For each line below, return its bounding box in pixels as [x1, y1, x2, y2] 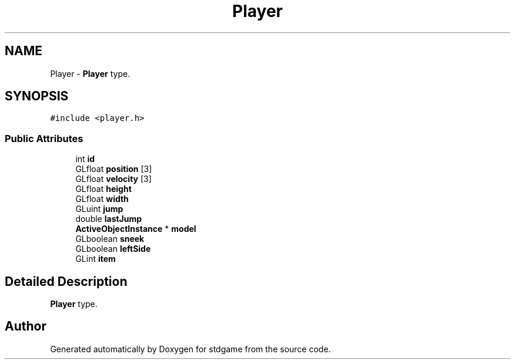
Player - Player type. [50, 68, 131, 79]
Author [5, 319, 46, 334]
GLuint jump [75, 204, 123, 214]
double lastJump [75, 214, 142, 224]
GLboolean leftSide [75, 244, 151, 254]
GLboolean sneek [75, 234, 145, 244]
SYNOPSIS [5, 89, 69, 104]
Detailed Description [5, 274, 128, 289]
